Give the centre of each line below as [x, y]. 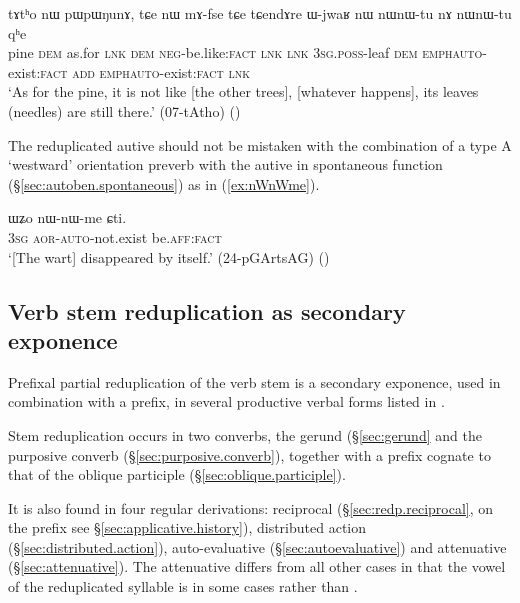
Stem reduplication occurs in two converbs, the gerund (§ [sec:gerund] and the [245, 434]
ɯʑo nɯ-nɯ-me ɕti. [67, 217]
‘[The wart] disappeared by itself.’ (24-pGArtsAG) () [169, 256]
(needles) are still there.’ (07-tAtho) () [124, 110]
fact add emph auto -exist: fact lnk [145, 71]
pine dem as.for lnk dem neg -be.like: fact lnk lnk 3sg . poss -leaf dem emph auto [245, 52]
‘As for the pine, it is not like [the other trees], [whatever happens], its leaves [243, 91]
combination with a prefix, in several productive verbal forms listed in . [226, 401]
